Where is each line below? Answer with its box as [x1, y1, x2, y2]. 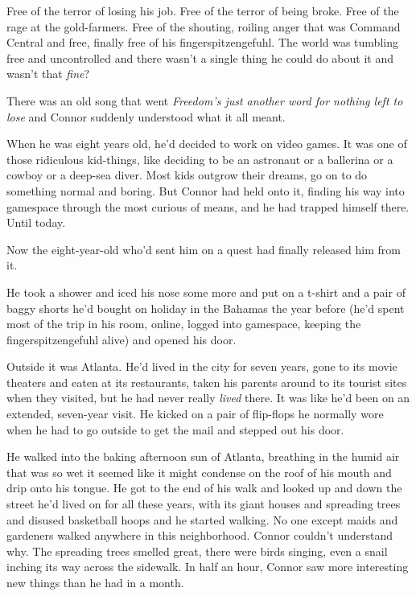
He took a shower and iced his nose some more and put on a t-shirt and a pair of [6, 283, 406, 300]
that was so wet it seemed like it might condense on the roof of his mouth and [6, 463, 392, 480]
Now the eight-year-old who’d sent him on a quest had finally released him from [6, 240, 401, 257]
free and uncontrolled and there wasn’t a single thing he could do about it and [6, 49, 393, 66]
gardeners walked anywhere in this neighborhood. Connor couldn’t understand [6, 527, 393, 544]
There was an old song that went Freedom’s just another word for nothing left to [6, 92, 403, 109]
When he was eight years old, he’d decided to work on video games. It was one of [6, 135, 407, 152]
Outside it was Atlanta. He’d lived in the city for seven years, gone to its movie [6, 358, 397, 375]
